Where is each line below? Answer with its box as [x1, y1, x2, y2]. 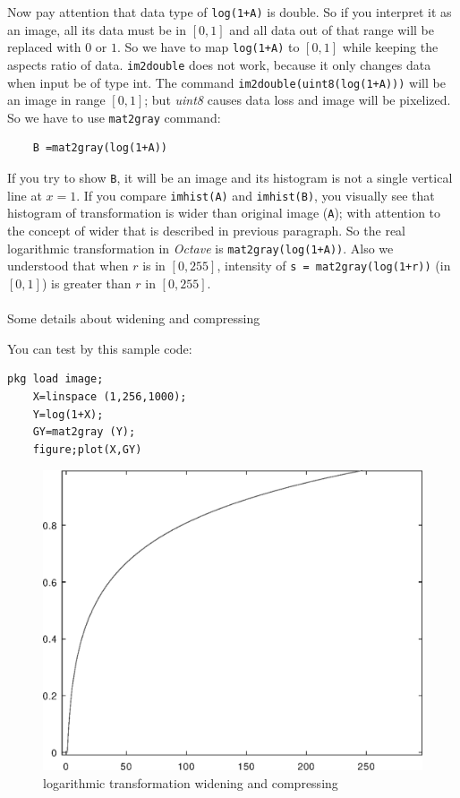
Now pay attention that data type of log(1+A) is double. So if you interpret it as [7, 3, 452, 21]
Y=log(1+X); [32, 408, 104, 421]
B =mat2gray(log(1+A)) [32, 142, 167, 155]
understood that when [7, 256, 129, 275]
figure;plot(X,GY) [32, 442, 142, 456]
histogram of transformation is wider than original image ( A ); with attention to [7, 203, 441, 222]
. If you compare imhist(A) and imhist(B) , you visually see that [76, 185, 435, 204]
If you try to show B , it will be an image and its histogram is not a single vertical [7, 168, 453, 187]
